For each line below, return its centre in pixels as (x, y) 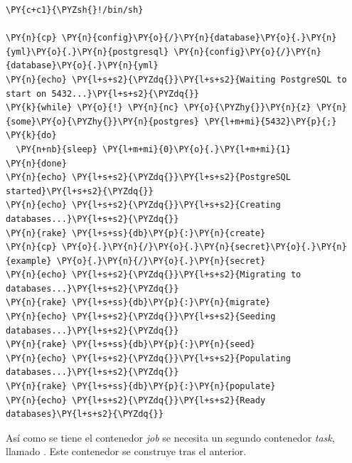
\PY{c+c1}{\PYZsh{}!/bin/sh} (75, 10)
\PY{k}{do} (31, 135)
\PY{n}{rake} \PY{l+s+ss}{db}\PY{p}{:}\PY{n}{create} (136, 233)
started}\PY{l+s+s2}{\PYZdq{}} (80, 191)
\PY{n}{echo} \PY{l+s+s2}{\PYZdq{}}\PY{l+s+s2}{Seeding (141, 317)
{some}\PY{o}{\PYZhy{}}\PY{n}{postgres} (103, 121)
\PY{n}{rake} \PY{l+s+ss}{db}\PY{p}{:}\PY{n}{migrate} (138, 303)
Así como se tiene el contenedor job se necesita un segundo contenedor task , (170, 437)
